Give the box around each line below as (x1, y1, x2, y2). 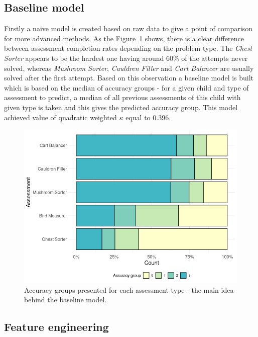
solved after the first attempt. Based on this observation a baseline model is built (4, 72, 254, 83)
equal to (125, 112, 151, 122)
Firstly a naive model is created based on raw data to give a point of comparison (4, 23, 252, 34)
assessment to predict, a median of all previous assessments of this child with (4, 92, 241, 103)
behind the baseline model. (24, 294, 107, 305)
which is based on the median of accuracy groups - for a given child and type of (4, 82, 249, 93)
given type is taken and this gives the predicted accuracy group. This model (4, 102, 238, 112)
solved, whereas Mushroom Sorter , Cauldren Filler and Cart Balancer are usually (4, 62, 254, 73)
